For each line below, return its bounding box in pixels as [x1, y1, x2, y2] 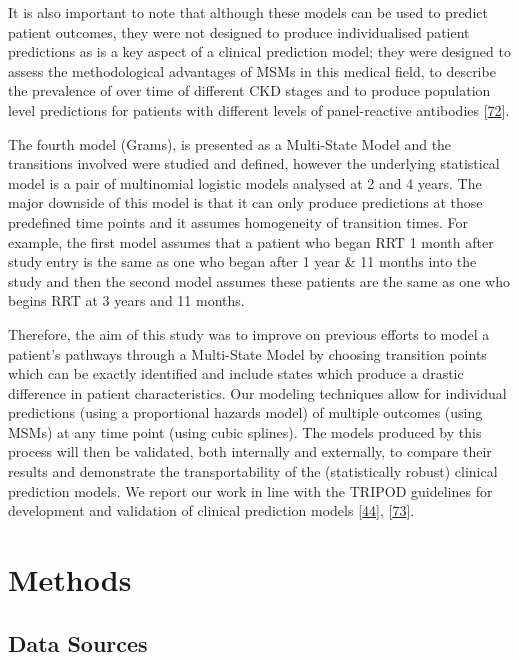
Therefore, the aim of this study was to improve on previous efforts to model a [8, 323, 490, 344]
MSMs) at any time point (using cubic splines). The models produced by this [8, 421, 482, 442]
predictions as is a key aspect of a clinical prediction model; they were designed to [8, 41, 511, 62]
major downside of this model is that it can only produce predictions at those [8, 192, 483, 213]
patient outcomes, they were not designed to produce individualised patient [8, 21, 470, 42]
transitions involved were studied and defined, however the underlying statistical [8, 153, 500, 174]
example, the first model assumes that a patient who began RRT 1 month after [8, 231, 494, 252]
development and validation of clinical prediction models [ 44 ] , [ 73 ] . [8, 500, 415, 521]
